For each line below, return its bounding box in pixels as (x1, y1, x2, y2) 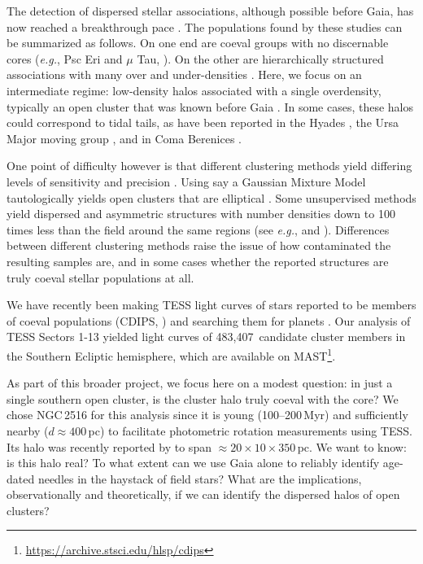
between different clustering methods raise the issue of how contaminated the (7, 237, 391, 254)
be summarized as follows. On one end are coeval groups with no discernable (7, 34, 389, 51)
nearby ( (7, 422, 49, 439)
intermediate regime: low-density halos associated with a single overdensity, (7, 81, 382, 98)
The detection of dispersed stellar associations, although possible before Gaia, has (7, 2, 414, 19)
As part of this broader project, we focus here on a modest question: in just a (7, 374, 393, 391)
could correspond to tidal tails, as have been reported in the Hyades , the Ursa (7, 114, 399, 131)
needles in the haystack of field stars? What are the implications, (37, 470, 362, 487)
